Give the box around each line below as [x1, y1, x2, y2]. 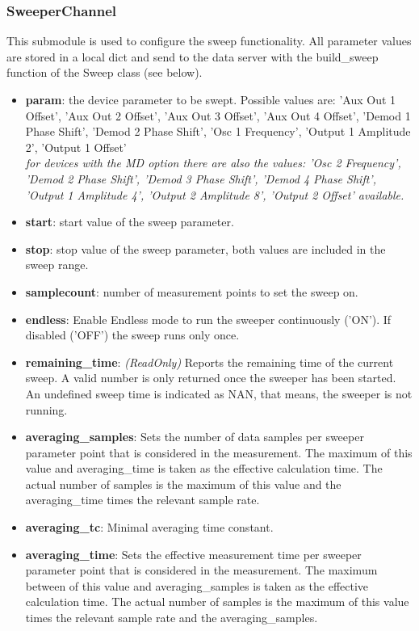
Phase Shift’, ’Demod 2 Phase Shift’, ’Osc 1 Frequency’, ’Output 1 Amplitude [25, 123, 411, 140]
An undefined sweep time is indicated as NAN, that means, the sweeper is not [25, 385, 413, 402]
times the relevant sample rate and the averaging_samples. [25, 609, 318, 626]
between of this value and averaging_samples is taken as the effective [25, 577, 369, 594]
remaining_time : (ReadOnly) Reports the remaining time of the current [25, 353, 394, 370]
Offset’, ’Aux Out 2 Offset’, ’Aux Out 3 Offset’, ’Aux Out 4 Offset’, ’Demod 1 [25, 107, 411, 124]
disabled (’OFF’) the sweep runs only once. [25, 326, 240, 343]
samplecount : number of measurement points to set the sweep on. [25, 283, 358, 300]
